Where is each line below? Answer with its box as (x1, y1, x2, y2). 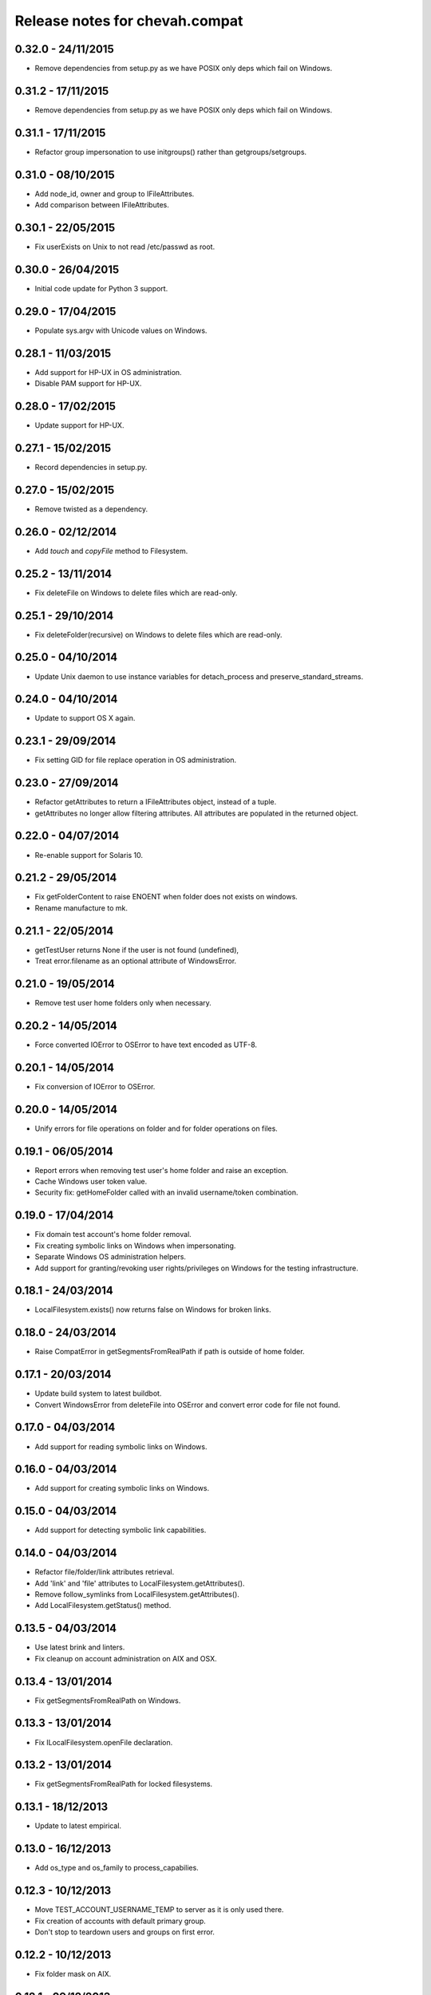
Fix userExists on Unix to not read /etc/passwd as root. (34, 242, 215, 251)
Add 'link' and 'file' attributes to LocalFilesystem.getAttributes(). (34, 1578, 245, 1588)
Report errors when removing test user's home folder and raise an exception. (34, 1165, 289, 1175)
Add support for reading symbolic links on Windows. (34, 1441, 208, 1452)
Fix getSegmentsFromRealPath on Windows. (34, 1696, 181, 1705)
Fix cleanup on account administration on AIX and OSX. (34, 1653, 217, 1663)
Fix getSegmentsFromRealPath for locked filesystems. (34, 1780, 213, 1789)
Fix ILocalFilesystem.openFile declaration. (34, 1737, 173, 1747)
